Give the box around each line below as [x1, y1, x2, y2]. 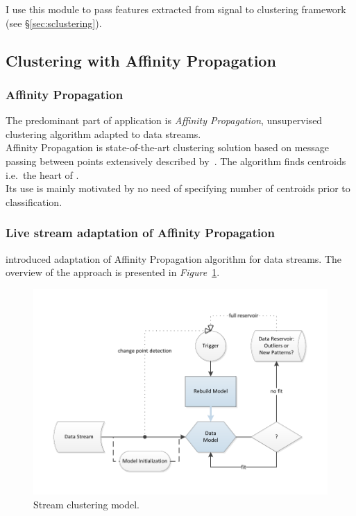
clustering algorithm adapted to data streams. [6, 126, 201, 141]
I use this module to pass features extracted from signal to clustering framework [6, 2, 346, 16]
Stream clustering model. [33, 497, 139, 511]
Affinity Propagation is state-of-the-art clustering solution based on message [6, 140, 329, 155]
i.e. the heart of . [6, 167, 79, 182]
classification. [6, 194, 62, 209]
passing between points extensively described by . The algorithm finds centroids [6, 153, 346, 168]
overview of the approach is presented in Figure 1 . [6, 265, 220, 279]
